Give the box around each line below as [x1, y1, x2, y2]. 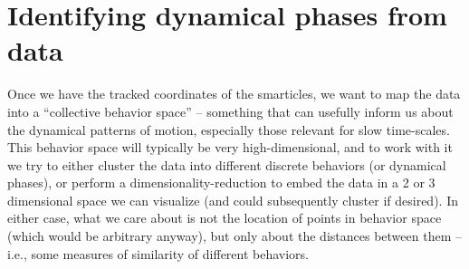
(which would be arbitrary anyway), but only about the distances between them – [7, 226, 462, 245]
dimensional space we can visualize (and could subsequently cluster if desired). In [7, 190, 458, 209]
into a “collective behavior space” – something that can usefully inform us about [7, 101, 454, 120]
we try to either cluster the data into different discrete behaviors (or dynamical [7, 155, 446, 174]
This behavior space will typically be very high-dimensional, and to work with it [7, 138, 453, 157]
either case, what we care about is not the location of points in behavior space [7, 208, 442, 227]
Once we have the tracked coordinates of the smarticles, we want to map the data [7, 84, 461, 103]
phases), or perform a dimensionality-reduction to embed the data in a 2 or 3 [7, 173, 435, 192]
